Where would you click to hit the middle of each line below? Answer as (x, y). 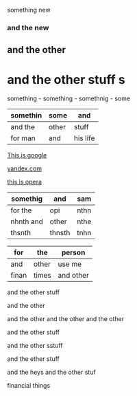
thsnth (21, 233)
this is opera (25, 182)
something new (29, 10)
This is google (27, 155)
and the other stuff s (66, 79)
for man (23, 138)
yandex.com (25, 168)
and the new (28, 27)
